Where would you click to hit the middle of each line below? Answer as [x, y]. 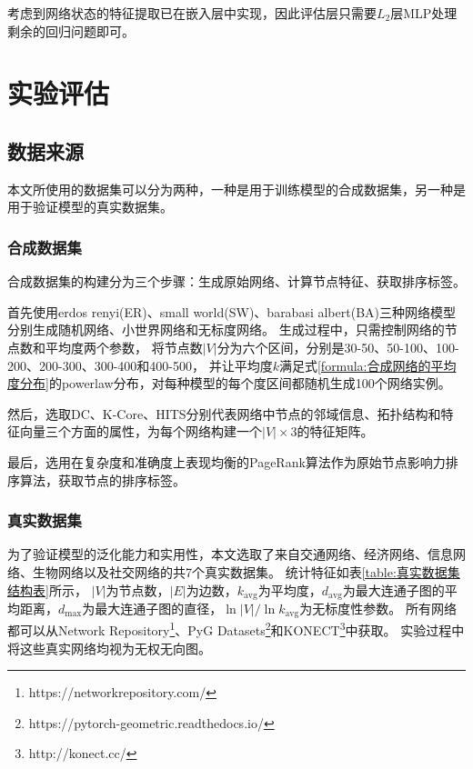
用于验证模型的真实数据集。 [90, 207]
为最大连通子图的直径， [152, 608]
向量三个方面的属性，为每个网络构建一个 [141, 431]
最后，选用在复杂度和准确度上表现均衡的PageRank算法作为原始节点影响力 [226, 461]
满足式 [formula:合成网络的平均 [367, 365]
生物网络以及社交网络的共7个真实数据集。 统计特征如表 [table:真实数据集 [246, 571]
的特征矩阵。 [335, 431]
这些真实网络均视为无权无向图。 [115, 648]
